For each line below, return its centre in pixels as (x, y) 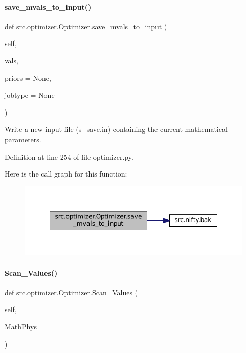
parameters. (23, 139)
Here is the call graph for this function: (66, 174)
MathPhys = (25, 326)
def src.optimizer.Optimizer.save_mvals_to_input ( (86, 26)
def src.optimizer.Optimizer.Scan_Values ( (71, 292)
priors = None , (28, 78)
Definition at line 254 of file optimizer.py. (69, 156)
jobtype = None (30, 95)
